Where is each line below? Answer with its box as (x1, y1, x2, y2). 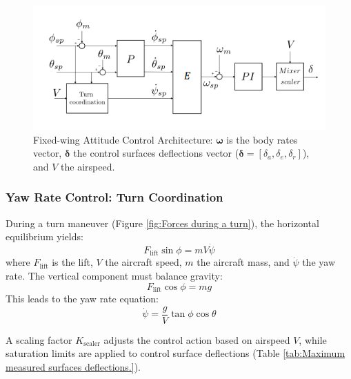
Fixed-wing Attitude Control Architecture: (33, 132, 213, 146)
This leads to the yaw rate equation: (6, 291, 159, 306)
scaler (83, 340, 101, 348)
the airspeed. (61, 159, 115, 173)
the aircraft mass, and (197, 255, 290, 269)
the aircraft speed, (105, 255, 182, 269)
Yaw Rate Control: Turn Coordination (6, 188, 223, 206)
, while (299, 332, 327, 347)
